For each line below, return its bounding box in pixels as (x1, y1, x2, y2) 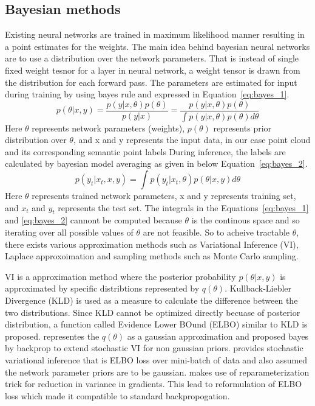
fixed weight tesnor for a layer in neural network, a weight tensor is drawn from (5, 63, 300, 76)
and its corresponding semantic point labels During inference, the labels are (5, 145, 286, 158)
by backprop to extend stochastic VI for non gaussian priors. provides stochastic (5, 341, 303, 354)
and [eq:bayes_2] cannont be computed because (5, 214, 182, 226)
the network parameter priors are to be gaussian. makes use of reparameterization (5, 365, 310, 378)
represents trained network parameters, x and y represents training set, (32, 189, 296, 202)
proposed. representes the (5, 329, 100, 342)
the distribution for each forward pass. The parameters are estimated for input (5, 75, 297, 88)
